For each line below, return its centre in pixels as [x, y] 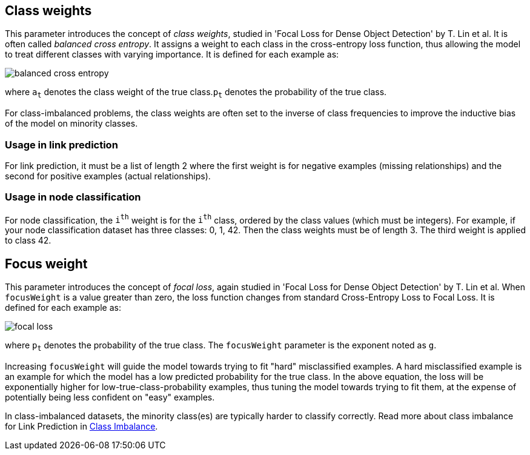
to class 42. [28, 241]
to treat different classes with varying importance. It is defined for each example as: [172, 55]
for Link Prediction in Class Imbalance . [81, 427]
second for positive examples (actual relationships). [108, 176]
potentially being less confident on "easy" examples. [110, 397]
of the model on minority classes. [71, 124]
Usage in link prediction [61, 144]
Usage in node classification [73, 197]
